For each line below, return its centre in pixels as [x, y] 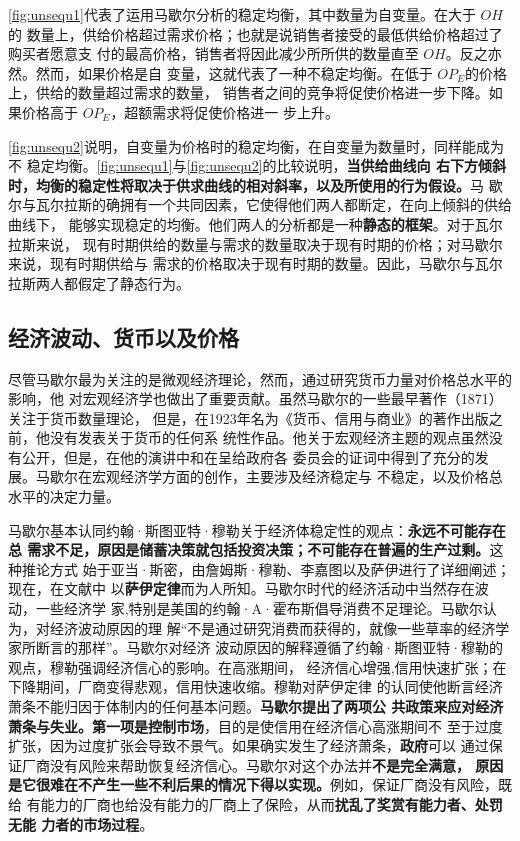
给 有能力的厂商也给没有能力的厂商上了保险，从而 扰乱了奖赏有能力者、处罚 [255, 803]
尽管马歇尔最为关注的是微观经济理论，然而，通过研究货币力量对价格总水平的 [260, 378]
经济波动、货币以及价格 [123, 336]
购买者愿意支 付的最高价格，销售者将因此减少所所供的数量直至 [213, 53]
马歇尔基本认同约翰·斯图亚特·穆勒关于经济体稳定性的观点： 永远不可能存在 [257, 529]
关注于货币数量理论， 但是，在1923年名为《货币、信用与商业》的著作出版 [248, 417]
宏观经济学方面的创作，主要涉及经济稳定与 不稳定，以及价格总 [297, 476]
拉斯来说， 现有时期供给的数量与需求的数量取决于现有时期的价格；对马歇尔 [255, 243]
